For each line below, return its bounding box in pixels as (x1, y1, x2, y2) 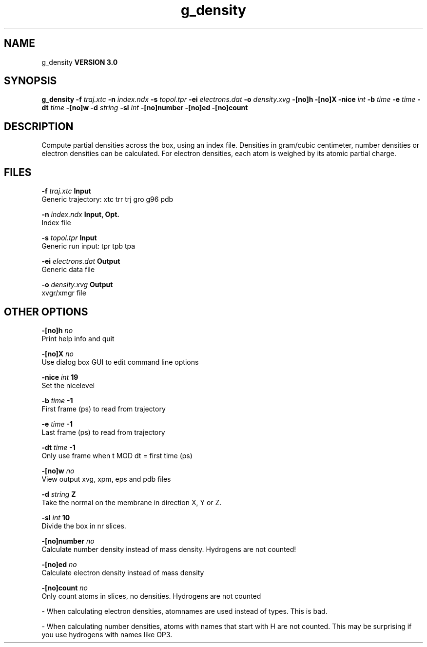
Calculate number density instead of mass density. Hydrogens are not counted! (41, 545, 296, 553)
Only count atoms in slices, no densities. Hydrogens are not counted (41, 591, 261, 600)
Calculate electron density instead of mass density (41, 568, 204, 577)
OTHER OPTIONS (4, 305, 88, 318)
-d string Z (41, 490, 76, 498)
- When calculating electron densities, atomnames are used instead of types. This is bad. (41, 607, 328, 615)
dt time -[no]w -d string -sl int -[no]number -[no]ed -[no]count (41, 103, 248, 112)
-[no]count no (41, 583, 88, 592)
